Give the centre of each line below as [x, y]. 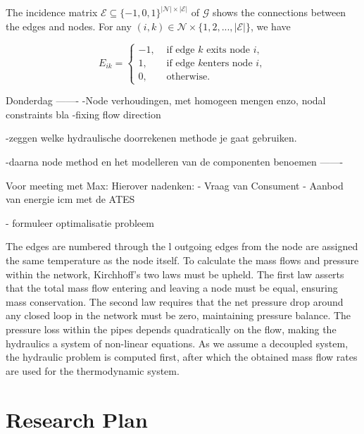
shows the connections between [279, 12]
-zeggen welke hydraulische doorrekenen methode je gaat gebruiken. [151, 138]
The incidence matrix [52, 12]
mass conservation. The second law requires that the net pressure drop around [175, 301]
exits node [228, 50]
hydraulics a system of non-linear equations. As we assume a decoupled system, [177, 343]
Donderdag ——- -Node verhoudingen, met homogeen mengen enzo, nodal [166, 100]
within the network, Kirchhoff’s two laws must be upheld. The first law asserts [175, 274]
